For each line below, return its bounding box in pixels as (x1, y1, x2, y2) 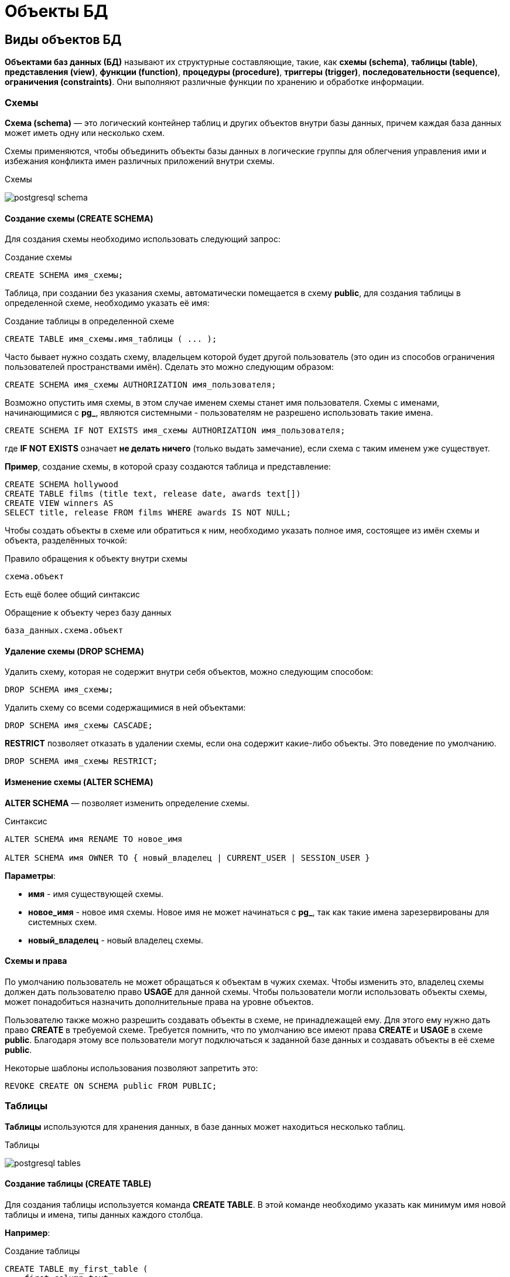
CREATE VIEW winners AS (5, 498, 114, 508)
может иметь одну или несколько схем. (5, 127, 165, 138)
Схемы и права (5, 956, 67, 966)
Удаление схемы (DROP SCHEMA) (5, 646, 145, 656)
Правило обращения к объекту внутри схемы (5, 553, 188, 564)
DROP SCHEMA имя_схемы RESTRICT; (5, 756, 158, 766)
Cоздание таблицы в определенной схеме (5, 316, 174, 327)
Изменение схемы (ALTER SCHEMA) (5, 776, 153, 787)
